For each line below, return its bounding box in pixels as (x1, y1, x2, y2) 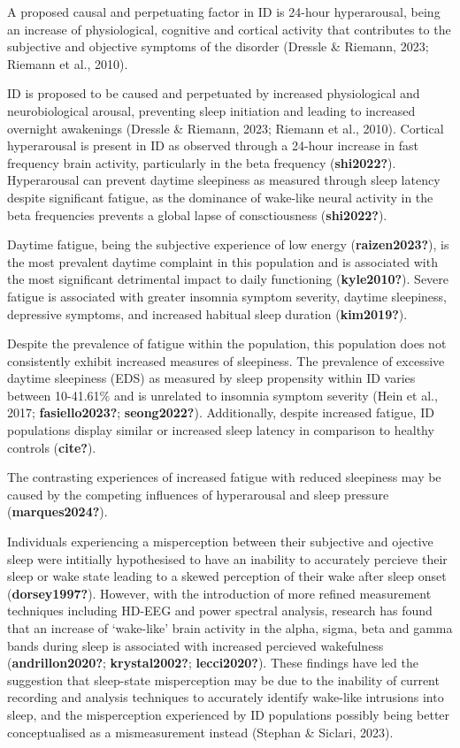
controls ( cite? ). (7, 438, 96, 456)
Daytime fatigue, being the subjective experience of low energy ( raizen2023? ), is (7, 235, 449, 254)
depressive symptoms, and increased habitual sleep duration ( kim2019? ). (7, 304, 408, 323)
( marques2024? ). (7, 502, 108, 521)
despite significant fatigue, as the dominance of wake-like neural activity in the (7, 187, 433, 206)
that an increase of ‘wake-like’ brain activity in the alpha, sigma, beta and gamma (7, 619, 453, 637)
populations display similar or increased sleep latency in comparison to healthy (7, 421, 434, 439)
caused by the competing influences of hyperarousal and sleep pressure (7, 485, 389, 503)
